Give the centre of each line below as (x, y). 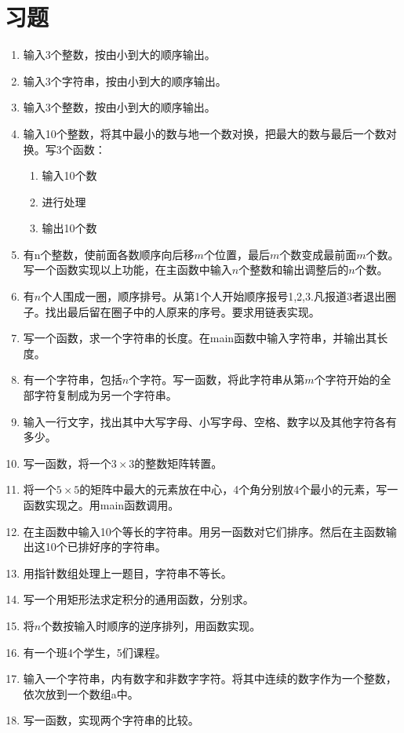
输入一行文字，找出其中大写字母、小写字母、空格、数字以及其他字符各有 (210, 421)
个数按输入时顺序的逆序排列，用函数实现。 (151, 625)
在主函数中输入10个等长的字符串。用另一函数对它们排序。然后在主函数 (204, 531)
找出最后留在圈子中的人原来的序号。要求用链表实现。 (182, 311)
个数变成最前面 (318, 254)
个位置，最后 (237, 254)
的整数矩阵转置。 (178, 463)
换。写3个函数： (64, 149)
